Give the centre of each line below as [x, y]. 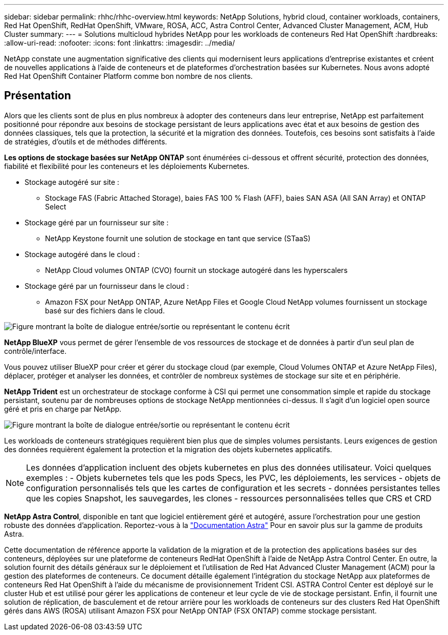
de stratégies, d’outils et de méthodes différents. [86, 141]
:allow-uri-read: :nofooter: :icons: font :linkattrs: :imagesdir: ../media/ [120, 43]
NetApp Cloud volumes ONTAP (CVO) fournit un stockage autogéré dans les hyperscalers [196, 270]
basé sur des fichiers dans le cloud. [105, 310]
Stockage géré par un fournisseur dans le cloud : [107, 286]
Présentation [38, 96]
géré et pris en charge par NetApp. [63, 409]
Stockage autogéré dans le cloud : [82, 254]
